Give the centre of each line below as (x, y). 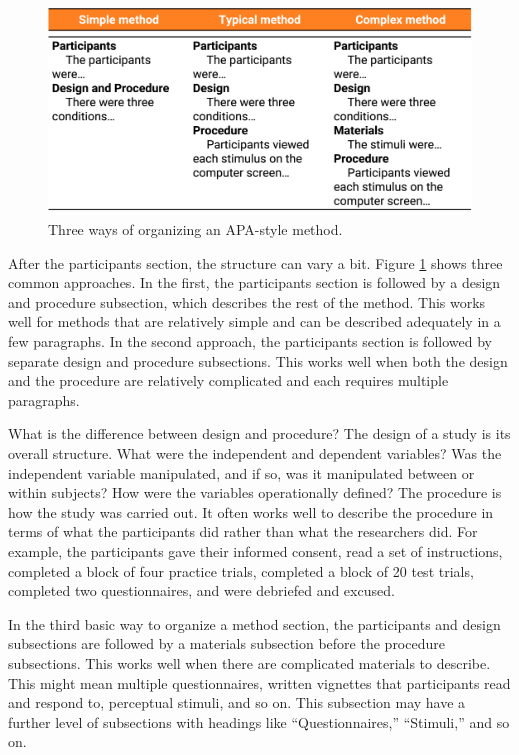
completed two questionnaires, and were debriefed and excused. (201, 590)
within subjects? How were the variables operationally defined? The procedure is (255, 492)
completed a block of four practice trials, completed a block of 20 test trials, (241, 570)
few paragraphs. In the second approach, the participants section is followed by (250, 341)
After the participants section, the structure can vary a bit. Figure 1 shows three (255, 262)
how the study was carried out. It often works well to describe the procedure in (251, 511)
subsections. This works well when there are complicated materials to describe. (249, 662)
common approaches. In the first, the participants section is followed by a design (254, 282)
